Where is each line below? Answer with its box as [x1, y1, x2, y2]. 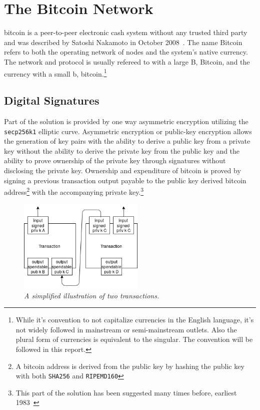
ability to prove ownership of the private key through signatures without [4, 155, 226, 166]
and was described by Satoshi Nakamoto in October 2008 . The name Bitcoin [4, 37, 242, 47]
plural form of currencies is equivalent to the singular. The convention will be [15, 334, 253, 344]
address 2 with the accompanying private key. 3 [4, 185, 144, 197]
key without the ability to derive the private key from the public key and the [4, 145, 240, 156]
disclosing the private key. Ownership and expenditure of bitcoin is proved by [4, 165, 241, 175]
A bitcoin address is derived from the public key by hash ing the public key [15, 360, 244, 371]
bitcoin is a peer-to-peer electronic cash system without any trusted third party [4, 27, 247, 38]
